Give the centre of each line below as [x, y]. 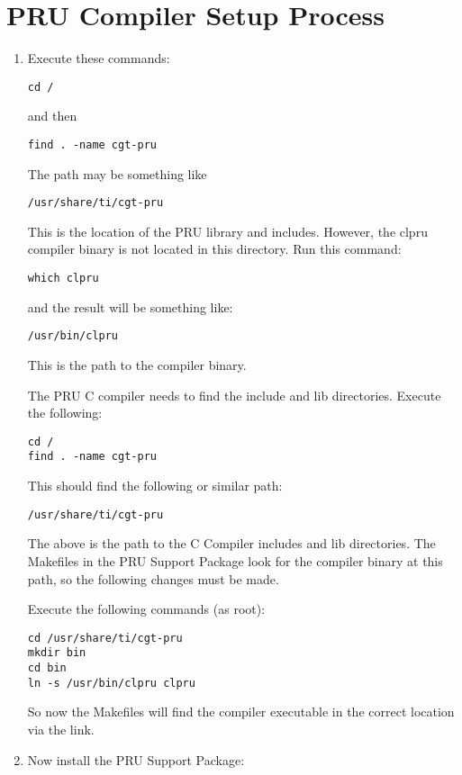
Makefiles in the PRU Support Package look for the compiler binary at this [235, 560]
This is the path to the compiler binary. [137, 364]
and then [52, 116]
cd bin [47, 668]
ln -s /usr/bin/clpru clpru [111, 683]
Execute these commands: [99, 58]
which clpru [63, 279]
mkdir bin [57, 653]
